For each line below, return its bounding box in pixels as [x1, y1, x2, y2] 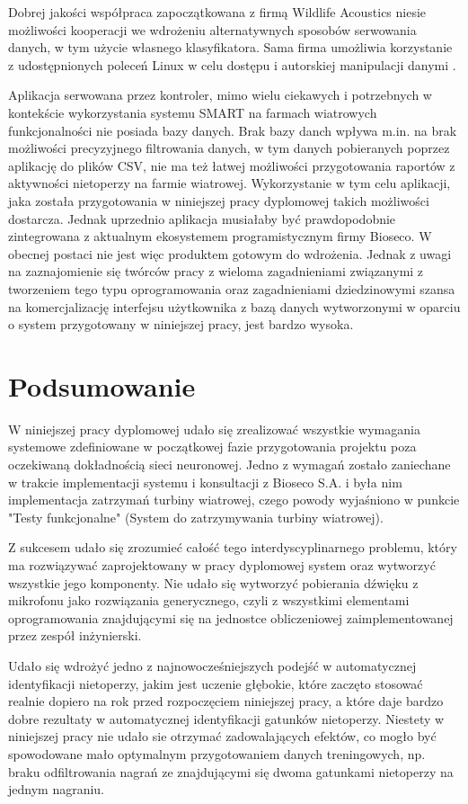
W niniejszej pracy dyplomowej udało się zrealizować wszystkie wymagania [8, 419, 420, 438]
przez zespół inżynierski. [8, 626, 142, 645]
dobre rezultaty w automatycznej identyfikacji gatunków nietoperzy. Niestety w [8, 709, 445, 728]
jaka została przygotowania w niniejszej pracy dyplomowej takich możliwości [8, 191, 429, 210]
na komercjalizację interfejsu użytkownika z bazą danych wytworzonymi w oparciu [8, 297, 461, 316]
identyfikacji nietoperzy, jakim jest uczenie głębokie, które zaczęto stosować [8, 674, 423, 692]
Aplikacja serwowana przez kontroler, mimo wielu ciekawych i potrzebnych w [8, 85, 432, 104]
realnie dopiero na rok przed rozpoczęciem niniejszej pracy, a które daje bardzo [8, 692, 444, 710]
